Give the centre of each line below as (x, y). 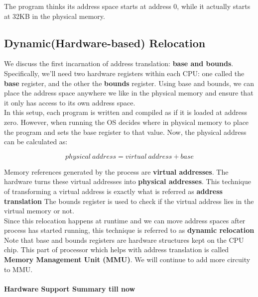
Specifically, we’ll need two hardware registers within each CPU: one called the (124, 73)
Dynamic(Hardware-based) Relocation (105, 43)
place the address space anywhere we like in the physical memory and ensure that (129, 93)
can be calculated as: (36, 142)
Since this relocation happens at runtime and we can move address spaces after (125, 220)
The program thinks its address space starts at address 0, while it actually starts (127, 6)
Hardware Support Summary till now (70, 288)
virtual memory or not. (39, 211)
